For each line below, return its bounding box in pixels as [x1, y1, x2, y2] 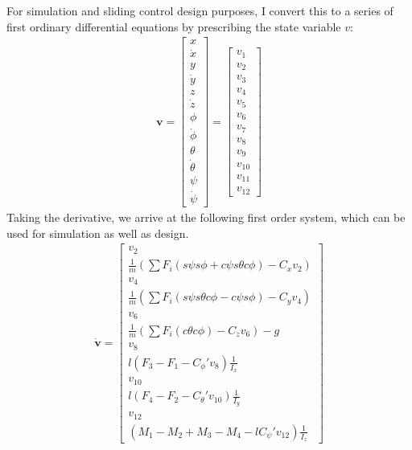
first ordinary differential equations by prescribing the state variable [6, 18, 341, 35]
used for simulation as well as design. [6, 224, 189, 241]
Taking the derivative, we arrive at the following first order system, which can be [6, 208, 406, 225]
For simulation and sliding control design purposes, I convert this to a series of [6, 2, 393, 18]
